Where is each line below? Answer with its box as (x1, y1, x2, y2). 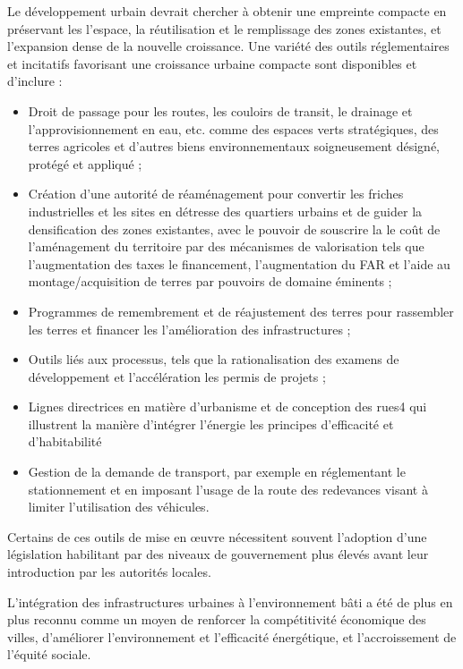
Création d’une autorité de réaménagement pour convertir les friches (28, 184, 404, 203)
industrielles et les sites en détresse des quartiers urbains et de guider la (28, 201, 423, 220)
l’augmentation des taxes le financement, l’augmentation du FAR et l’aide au (28, 254, 450, 273)
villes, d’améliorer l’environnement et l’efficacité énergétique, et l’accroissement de (7, 627, 457, 646)
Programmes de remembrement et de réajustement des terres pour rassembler (28, 301, 454, 320)
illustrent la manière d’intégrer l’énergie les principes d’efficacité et (28, 414, 394, 433)
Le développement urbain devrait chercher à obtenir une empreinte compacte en (7, 2, 447, 20)
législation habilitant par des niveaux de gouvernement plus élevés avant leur (7, 545, 429, 563)
